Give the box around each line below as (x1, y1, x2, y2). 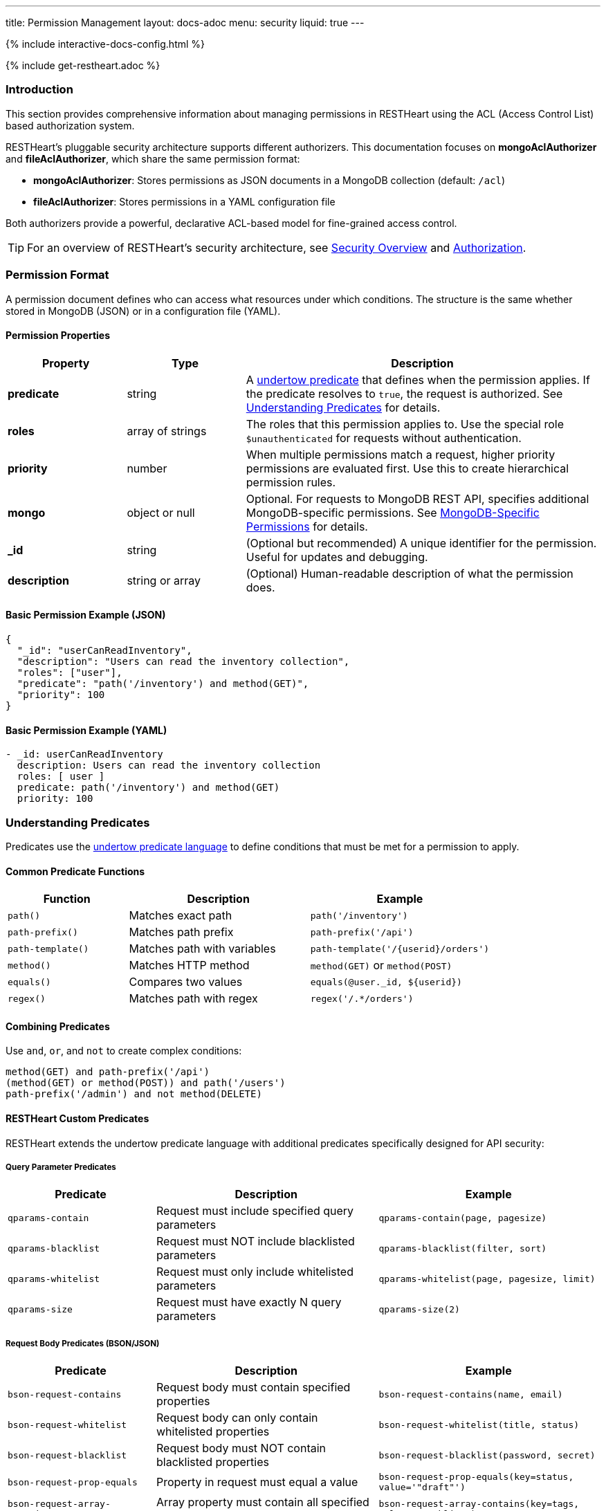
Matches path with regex (129, 991, 258, 1006)
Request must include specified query (156, 1204, 354, 1218)
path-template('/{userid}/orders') (310, 943, 490, 954)
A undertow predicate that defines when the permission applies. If (246, 372, 590, 387)
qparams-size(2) (378, 1303, 460, 1315)
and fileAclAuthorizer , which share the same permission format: (6, 152, 300, 165)
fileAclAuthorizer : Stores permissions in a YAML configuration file (33, 195, 336, 208)
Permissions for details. (246, 519, 368, 533)
